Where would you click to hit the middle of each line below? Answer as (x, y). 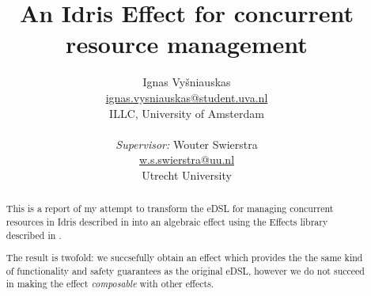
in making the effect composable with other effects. (110, 284)
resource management (187, 44)
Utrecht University (187, 175)
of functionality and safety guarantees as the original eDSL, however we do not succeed (185, 270)
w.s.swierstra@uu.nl (187, 159)
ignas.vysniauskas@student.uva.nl (187, 97)
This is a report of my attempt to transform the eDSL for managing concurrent (170, 209)
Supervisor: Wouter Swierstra (187, 144)
